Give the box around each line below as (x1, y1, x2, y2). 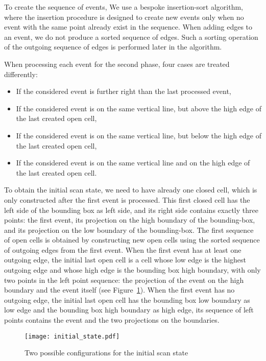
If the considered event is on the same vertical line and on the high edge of (16, 157, 250, 168)
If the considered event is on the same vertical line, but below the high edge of (16, 130, 261, 140)
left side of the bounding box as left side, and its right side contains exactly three (4, 204, 258, 215)
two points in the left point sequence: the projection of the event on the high (4, 274, 244, 285)
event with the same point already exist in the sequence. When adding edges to (4, 21, 253, 32)
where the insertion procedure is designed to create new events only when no (4, 11, 244, 22)
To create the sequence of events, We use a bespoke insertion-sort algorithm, (4, 2, 244, 12)
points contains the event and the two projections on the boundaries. (4, 315, 220, 325)
